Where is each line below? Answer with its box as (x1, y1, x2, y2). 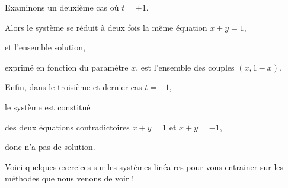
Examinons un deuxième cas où (5, 1, 119, 13)
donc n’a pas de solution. (5, 141, 95, 153)
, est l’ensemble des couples (136, 60, 235, 73)
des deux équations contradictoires (5, 120, 130, 133)
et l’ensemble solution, (5, 41, 85, 53)
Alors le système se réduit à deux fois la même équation (5, 21, 207, 33)
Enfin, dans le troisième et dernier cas (5, 81, 142, 93)
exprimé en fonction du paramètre (5, 60, 129, 73)
